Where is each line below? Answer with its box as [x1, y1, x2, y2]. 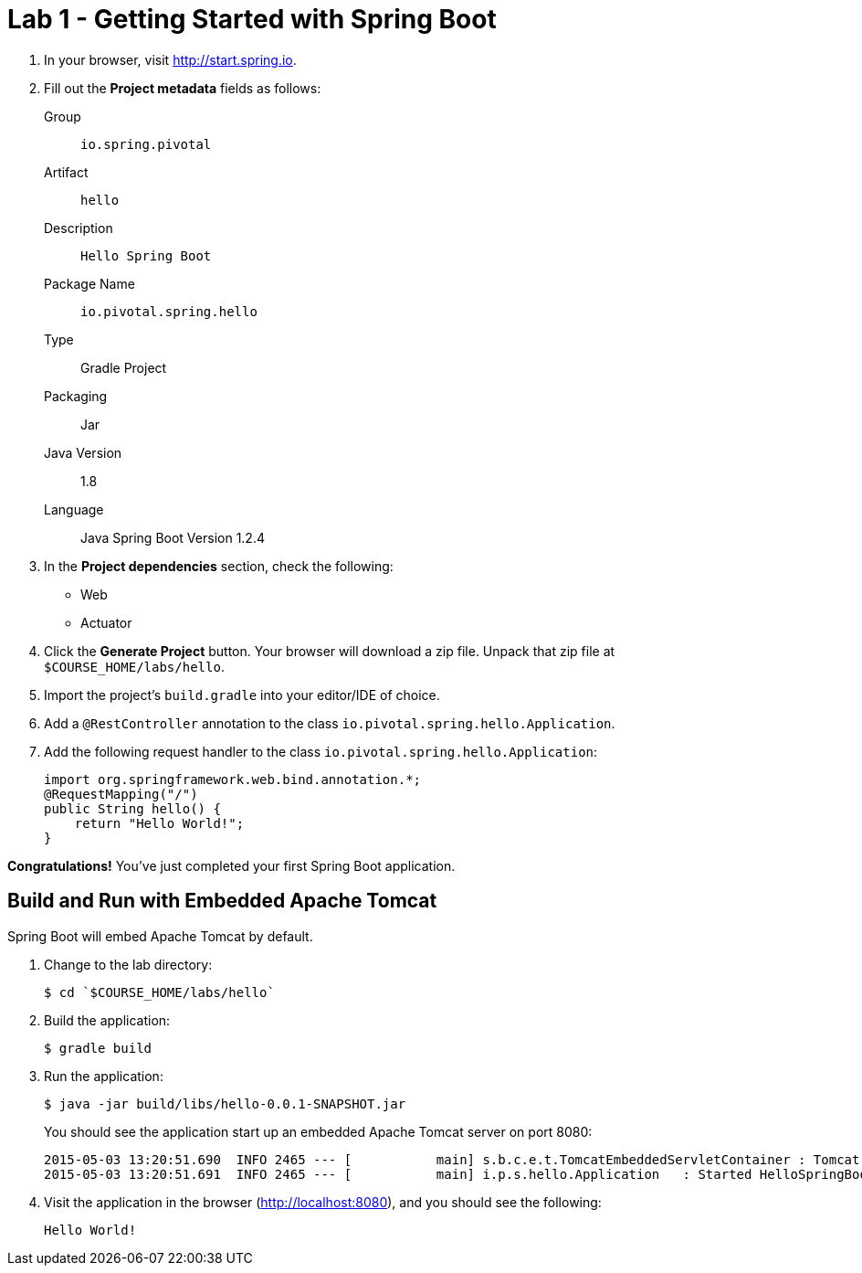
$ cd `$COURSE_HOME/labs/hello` [44, 984, 275, 1000]
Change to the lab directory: [44, 956, 213, 972]
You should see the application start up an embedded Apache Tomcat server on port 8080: [44, 1123, 593, 1140]
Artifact [44, 164, 89, 180]
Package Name [44, 275, 135, 292]
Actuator [80, 614, 132, 631]
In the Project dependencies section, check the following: [44, 557, 394, 574]
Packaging [44, 387, 108, 404]
